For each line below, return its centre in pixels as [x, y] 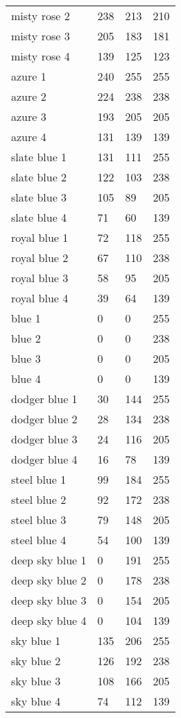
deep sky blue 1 [49, 560]
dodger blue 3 [44, 439]
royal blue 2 [40, 258]
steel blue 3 [39, 520]
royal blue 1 [40, 237]
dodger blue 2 [44, 419]
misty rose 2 [41, 16]
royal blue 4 [40, 298]
